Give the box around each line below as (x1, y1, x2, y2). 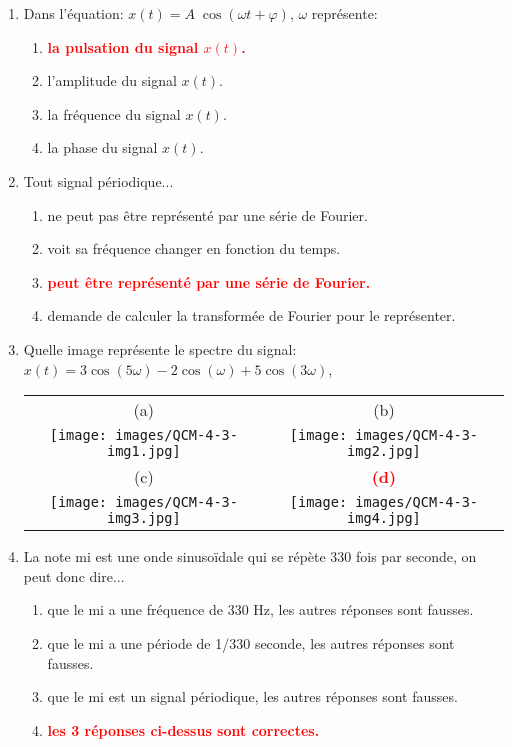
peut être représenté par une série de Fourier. (47, 271, 371, 292)
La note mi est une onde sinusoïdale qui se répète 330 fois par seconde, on (23, 546, 477, 567)
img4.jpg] (347, 510, 421, 527)
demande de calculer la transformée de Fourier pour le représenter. (47, 305, 456, 326)
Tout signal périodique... (23, 170, 174, 191)
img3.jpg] (107, 510, 181, 527)
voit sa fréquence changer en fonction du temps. (47, 238, 341, 259)
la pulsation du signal (47, 36, 199, 57)
